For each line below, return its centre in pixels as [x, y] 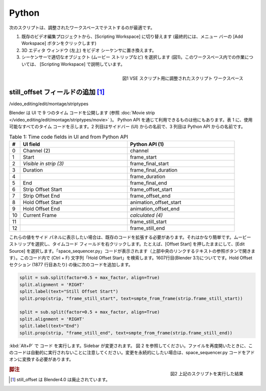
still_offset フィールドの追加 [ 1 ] [57, 92]
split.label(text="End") [50, 326]
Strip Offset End [41, 196]
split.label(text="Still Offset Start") [69, 292]
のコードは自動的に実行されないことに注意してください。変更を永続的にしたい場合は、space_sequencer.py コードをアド [132, 352]
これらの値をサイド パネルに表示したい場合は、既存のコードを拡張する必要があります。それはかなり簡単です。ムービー [130, 237]
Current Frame [40, 215]
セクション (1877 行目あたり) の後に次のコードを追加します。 [71, 265]
